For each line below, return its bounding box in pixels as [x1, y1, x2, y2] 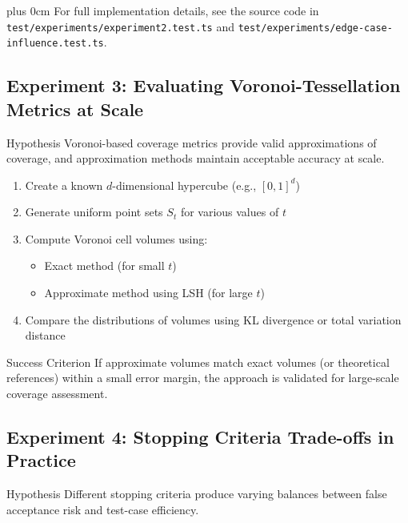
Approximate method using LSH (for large [44, 284, 253, 301]
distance [25, 327, 66, 344]
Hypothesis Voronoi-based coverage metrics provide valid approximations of [6, 134, 377, 151]
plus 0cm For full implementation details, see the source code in [6, 2, 319, 18]
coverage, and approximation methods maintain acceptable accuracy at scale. [6, 150, 385, 167]
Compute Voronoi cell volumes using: [25, 230, 208, 247]
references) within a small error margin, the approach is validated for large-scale [6, 369, 399, 386]
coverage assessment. [6, 385, 108, 402]
